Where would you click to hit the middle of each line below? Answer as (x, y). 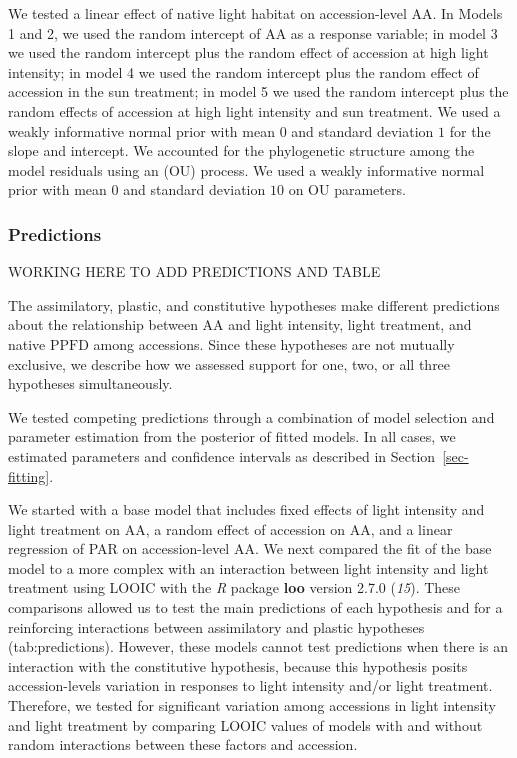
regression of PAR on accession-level (119, 548)
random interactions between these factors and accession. (183, 744)
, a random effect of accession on (245, 528)
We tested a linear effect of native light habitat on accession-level (207, 13)
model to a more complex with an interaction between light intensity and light (248, 567)
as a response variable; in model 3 (394, 32)
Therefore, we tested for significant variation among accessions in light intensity (252, 705)
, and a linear (411, 528)
